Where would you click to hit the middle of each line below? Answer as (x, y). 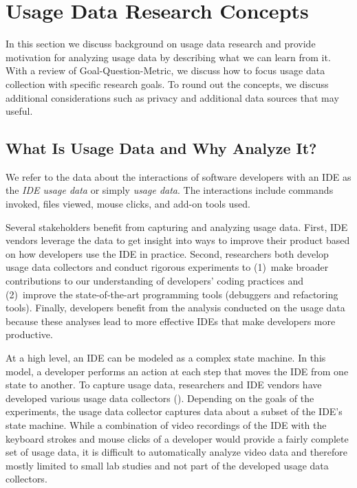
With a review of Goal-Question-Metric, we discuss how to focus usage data (165, 70)
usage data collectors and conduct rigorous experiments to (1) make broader (167, 267)
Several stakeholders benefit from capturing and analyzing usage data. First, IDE (177, 226)
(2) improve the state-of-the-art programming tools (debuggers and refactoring (172, 294)
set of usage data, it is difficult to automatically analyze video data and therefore (176, 452)
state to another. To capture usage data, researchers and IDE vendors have (164, 385)
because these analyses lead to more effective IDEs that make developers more (171, 321)
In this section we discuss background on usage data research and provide (161, 44)
